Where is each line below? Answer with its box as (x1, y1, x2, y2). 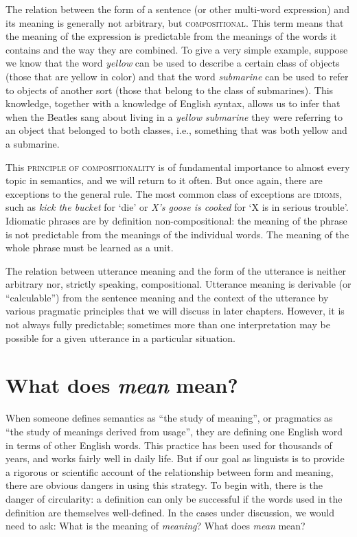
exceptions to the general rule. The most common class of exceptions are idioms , (5, 186, 343, 201)
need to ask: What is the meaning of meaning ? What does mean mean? (5, 518, 306, 533)
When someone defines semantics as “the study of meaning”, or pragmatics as (5, 411, 333, 425)
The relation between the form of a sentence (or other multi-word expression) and (5, 2, 349, 16)
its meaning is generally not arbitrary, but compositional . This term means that (5, 15, 344, 30)
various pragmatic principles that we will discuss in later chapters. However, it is (5, 304, 345, 318)
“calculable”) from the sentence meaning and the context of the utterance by (5, 290, 329, 304)
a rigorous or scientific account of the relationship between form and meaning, (5, 464, 334, 479)
